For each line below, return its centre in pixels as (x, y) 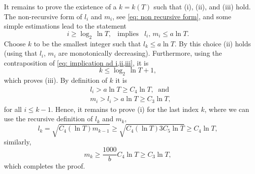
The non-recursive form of (43, 16)
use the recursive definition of (48, 119)
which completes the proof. (45, 166)
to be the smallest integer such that (87, 43)
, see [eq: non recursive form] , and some (172, 16)
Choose (15, 43)
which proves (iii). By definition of (56, 80)
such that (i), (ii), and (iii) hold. (202, 6)
